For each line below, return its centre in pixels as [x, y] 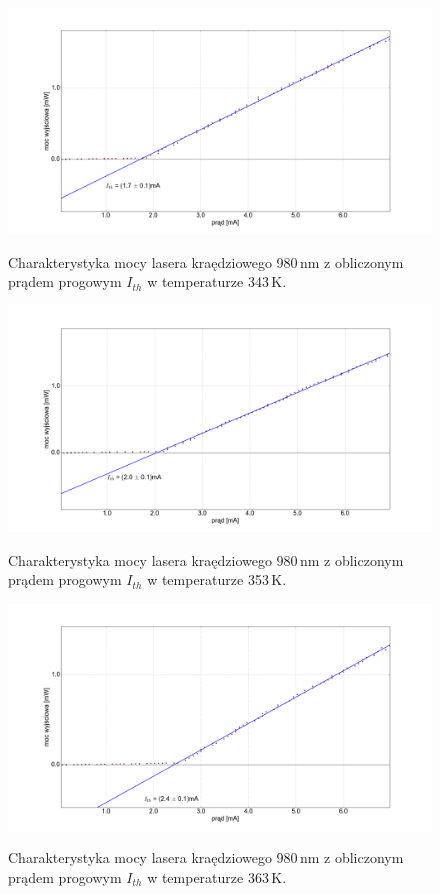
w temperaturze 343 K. [217, 281]
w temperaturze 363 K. [217, 876]
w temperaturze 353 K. [217, 579]
